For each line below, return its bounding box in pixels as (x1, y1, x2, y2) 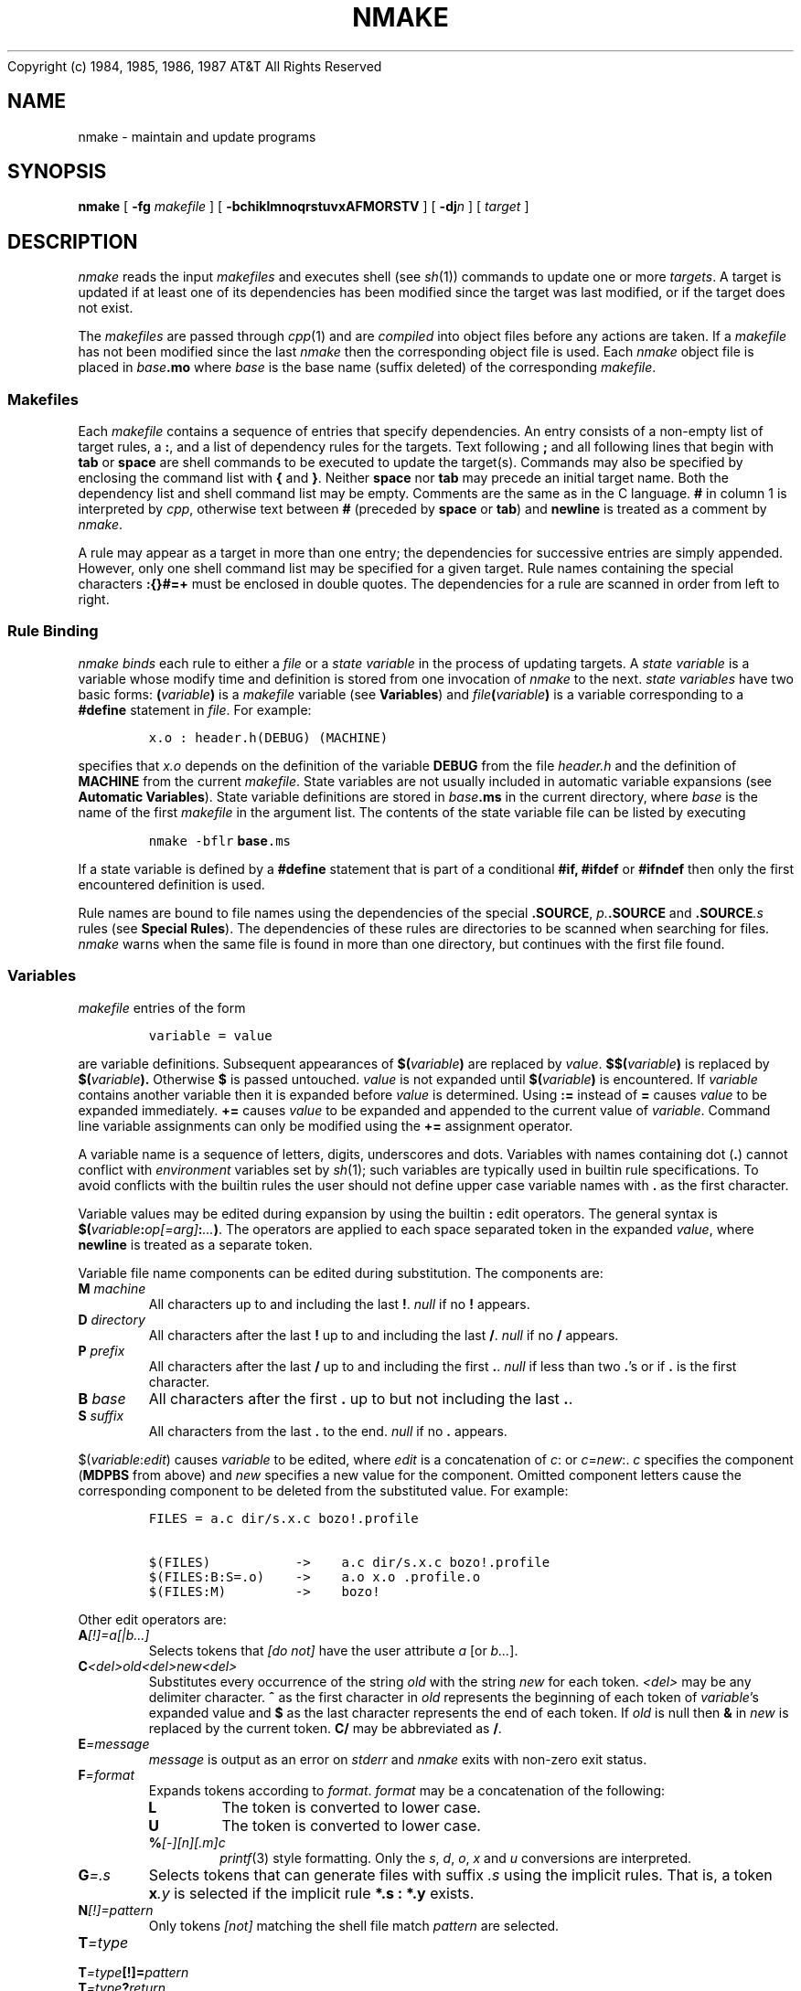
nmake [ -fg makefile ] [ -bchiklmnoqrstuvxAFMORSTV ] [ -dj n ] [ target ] (78, 198, 529, 215)
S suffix (78, 1407, 124, 1423)
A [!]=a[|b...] (78, 1626, 150, 1643)
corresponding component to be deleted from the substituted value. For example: (78, 1482, 569, 1498)
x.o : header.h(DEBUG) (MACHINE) (148, 729, 389, 745)
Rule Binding (7, 622, 99, 641)
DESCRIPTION (7, 229, 138, 253)
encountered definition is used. (78, 876, 265, 892)
